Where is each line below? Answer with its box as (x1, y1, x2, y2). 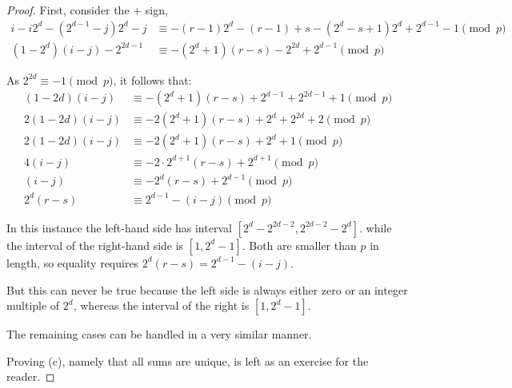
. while (359, 219, 392, 236)
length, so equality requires (6, 254, 139, 271)
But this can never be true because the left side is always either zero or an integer (6, 281, 408, 298)
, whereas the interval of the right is (73, 297, 250, 314)
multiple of (6, 297, 60, 314)
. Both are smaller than (242, 236, 357, 253)
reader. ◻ (6, 368, 55, 385)
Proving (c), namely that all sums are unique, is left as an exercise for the (6, 352, 369, 369)
